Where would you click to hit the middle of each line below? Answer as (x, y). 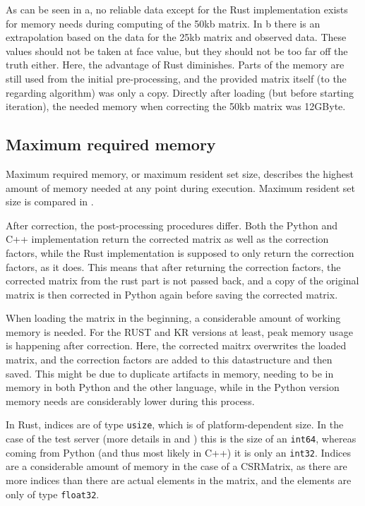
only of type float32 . (53, 494)
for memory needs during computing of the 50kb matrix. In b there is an (163, 23)
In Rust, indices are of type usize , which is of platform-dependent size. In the (175, 424)
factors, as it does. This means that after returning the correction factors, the (173, 266)
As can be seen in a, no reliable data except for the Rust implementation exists (177, 9)
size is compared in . (50, 201)
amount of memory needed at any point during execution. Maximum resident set (180, 187)
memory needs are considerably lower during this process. (130, 400)
